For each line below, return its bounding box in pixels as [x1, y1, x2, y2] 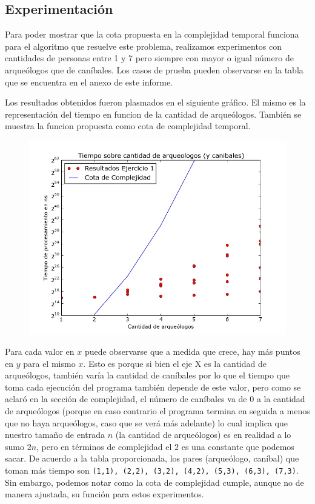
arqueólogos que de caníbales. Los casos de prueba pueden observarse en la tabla [5, 63, 303, 76]
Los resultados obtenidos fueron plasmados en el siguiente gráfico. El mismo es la [5, 96, 306, 109]
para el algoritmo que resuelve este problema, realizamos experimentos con [5, 39, 282, 52]
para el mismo [23, 357, 76, 369]
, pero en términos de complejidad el [36, 440, 172, 452]
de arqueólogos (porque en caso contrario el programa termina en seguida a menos [5, 405, 310, 417]
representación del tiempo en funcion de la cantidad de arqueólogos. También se [5, 107, 302, 120]
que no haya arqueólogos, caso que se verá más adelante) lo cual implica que [5, 416, 288, 429]
